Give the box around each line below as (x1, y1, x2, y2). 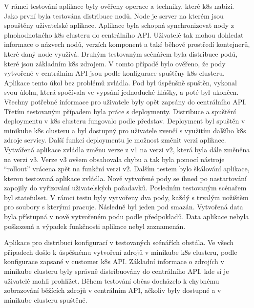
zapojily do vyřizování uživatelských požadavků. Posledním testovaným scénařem (4, 183, 247, 193)
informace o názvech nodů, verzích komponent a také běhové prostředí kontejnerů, (4, 39, 250, 49)
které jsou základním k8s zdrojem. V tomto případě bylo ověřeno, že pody (4, 58, 226, 68)
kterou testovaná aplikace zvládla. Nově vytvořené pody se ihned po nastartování (4, 173, 247, 183)
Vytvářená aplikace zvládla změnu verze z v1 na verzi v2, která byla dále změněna (4, 144, 250, 154)
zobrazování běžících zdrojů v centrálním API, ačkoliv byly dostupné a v (4, 285, 221, 295)
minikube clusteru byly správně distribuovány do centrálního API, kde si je (4, 266, 229, 276)
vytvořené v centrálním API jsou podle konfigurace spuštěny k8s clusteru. (4, 68, 225, 78)
